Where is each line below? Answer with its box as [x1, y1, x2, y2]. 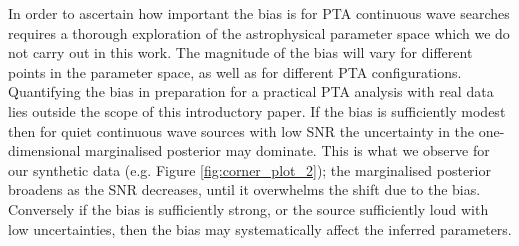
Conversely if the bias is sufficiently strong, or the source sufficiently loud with [8, 198, 489, 219]
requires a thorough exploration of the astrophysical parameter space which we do [8, 22, 510, 43]
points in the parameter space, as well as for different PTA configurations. [8, 61, 462, 82]
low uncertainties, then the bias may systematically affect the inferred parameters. [8, 218, 512, 239]
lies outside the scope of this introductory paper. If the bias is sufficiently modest [8, 100, 506, 121]
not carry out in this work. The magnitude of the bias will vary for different [8, 42, 473, 63]
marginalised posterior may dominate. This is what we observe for [85, 140, 490, 161]
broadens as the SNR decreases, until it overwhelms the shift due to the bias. [8, 179, 481, 200]
